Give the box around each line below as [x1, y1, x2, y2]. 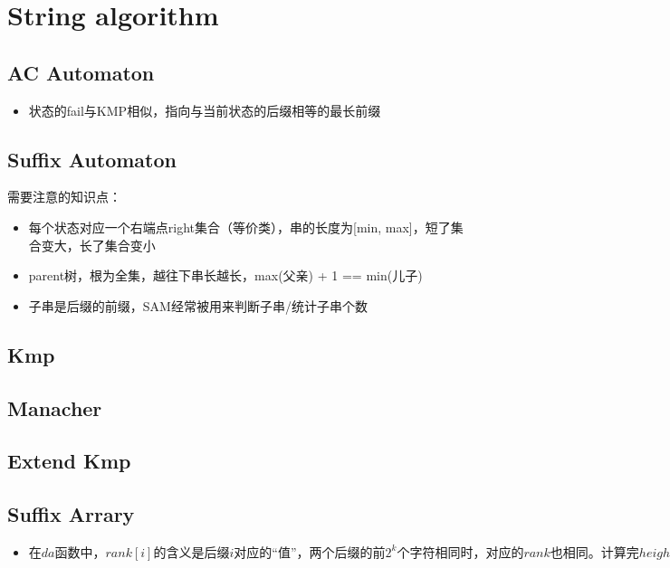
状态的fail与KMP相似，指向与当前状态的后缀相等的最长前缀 [28, 100, 381, 119]
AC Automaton [7, 58, 155, 86]
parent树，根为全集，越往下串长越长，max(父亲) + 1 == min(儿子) [28, 266, 423, 285]
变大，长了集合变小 [41, 235, 156, 254]
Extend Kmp [7, 447, 131, 475]
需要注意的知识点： [7, 187, 121, 206]
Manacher [7, 393, 102, 421]
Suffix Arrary [7, 500, 135, 528]
